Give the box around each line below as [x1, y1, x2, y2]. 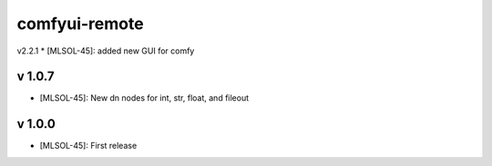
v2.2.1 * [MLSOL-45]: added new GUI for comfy [16, 45, 195, 56]
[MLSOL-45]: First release [39, 141, 138, 151]
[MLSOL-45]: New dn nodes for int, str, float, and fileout [39, 93, 250, 103]
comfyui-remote [16, 14, 145, 34]
